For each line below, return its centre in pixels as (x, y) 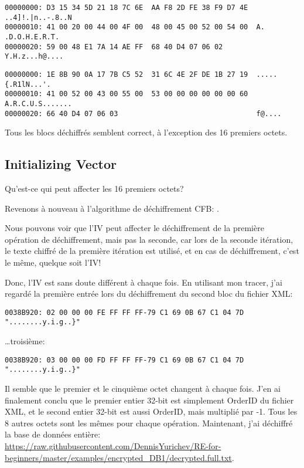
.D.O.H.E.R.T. (32, 37)
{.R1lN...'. (28, 84)
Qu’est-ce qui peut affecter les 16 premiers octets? (94, 189)
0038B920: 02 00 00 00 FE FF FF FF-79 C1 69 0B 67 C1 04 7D (124, 312)
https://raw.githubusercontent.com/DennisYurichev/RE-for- (113, 445)
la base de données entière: (53, 434)
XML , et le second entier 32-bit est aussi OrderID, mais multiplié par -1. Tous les (151, 411)
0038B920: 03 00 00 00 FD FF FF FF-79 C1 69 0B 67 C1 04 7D (124, 360)
